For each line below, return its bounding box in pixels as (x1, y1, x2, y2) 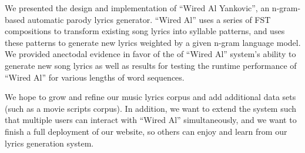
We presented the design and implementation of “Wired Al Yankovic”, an (5, 2, 270, 14)
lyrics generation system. (5, 137, 94, 149)
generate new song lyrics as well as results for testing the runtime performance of (5, 59, 297, 71)
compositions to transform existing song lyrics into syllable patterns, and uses (5, 25, 285, 37)
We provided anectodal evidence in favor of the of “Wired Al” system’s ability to (5, 48, 296, 60)
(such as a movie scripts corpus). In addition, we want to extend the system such (5, 102, 297, 114)
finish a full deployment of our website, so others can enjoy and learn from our (5, 125, 287, 137)
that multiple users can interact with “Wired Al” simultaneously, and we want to (5, 114, 297, 126)
